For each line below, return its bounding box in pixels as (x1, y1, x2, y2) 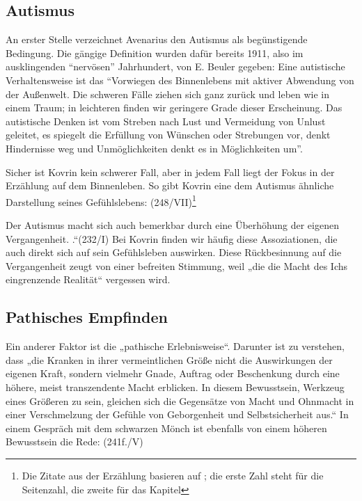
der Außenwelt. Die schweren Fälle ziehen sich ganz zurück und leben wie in (6, 86, 330, 101)
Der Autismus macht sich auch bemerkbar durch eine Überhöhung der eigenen (6, 217, 339, 232)
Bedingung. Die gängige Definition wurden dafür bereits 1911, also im (6, 45, 304, 60)
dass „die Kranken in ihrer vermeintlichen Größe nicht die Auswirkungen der (6, 352, 333, 367)
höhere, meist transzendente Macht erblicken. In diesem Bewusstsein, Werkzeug (6, 379, 345, 394)
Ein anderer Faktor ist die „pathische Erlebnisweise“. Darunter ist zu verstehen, (6, 339, 345, 353)
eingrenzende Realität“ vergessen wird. (6, 272, 171, 287)
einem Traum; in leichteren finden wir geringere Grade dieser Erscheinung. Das (6, 100, 343, 115)
